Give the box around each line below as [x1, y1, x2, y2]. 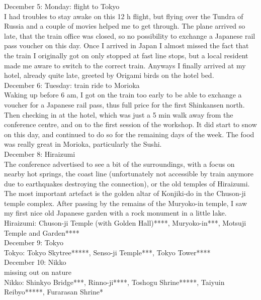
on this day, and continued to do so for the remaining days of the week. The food [4, 129, 254, 139]
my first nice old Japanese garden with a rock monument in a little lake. [4, 208, 227, 218]
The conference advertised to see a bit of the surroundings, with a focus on [4, 158, 235, 169]
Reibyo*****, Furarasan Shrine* [4, 286, 104, 297]
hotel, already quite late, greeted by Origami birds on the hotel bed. [4, 70, 214, 80]
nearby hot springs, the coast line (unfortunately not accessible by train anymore [4, 168, 254, 179]
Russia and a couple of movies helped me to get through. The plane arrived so [4, 21, 245, 31]
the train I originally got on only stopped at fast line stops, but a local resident [4, 50, 248, 60]
